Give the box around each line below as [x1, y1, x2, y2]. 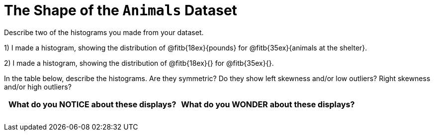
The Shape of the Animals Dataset [4, 2, 237, 19]
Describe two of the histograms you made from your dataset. [4, 28, 204, 37]
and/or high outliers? [4, 82, 72, 91]
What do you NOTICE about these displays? [8, 99, 176, 109]
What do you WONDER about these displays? [181, 99, 355, 109]
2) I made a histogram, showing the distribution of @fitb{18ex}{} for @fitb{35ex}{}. [4, 58, 274, 67]
